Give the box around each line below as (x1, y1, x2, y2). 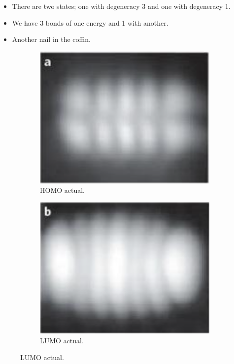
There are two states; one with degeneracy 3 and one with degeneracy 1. (12, 1, 231, 11)
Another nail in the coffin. (12, 34, 91, 44)
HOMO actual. (40, 185, 85, 195)
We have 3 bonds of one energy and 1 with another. (12, 17, 168, 28)
